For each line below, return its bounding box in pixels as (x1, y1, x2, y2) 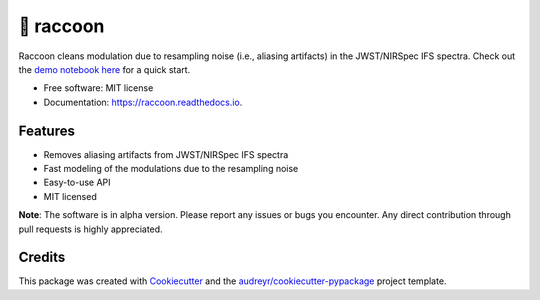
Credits (18, 249, 66, 266)
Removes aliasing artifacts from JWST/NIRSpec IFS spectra (43, 148, 289, 160)
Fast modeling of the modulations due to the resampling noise (43, 163, 299, 175)
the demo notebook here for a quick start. (18, 63, 191, 75)
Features (18, 122, 75, 139)
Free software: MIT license (43, 82, 154, 94)
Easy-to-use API (43, 176, 111, 189)
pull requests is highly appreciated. (18, 223, 164, 235)
